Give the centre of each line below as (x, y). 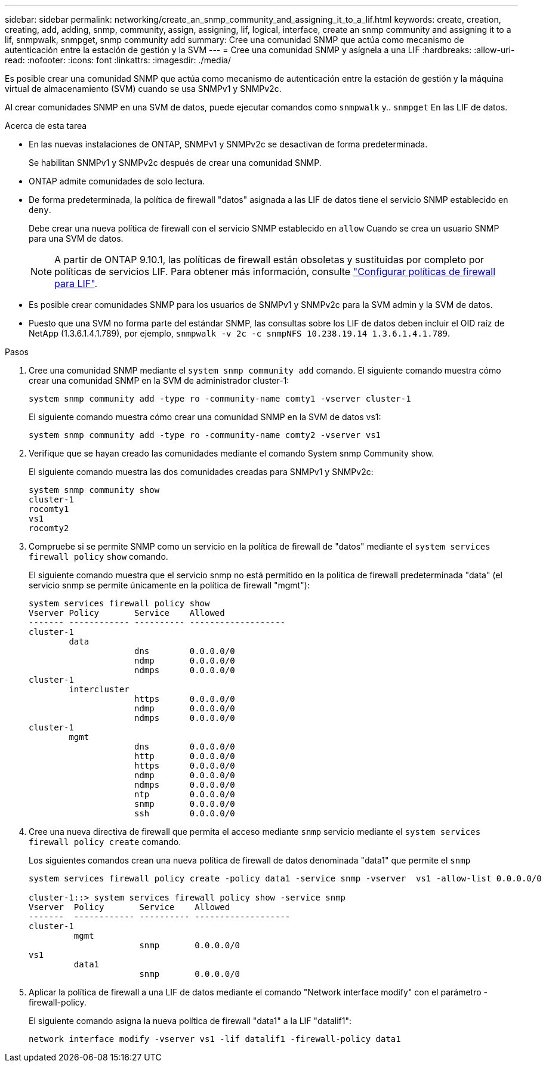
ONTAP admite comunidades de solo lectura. (117, 181)
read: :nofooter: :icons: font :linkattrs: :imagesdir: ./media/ (118, 60)
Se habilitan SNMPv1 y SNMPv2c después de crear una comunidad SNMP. (175, 163)
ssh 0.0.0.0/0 (185, 813)
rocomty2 (49, 528)
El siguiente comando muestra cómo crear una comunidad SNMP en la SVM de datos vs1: (205, 417)
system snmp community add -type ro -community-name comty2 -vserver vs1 (205, 435)
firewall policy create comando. (105, 842)
